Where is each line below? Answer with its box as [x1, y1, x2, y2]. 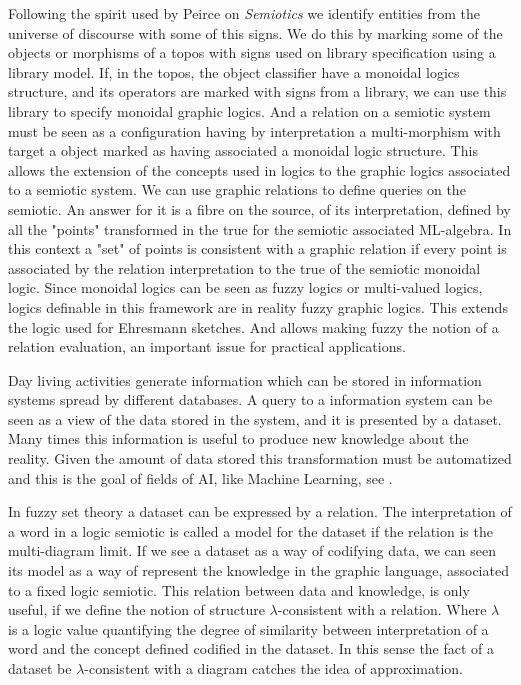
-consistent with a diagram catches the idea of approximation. [84, 658, 463, 678]
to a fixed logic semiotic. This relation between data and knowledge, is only [8, 579, 470, 600]
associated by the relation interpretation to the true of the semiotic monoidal [8, 257, 481, 278]
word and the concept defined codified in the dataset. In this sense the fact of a [8, 638, 495, 659]
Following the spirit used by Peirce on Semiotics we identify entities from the [8, 3, 481, 23]
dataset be [8, 658, 72, 678]
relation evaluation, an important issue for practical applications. [8, 336, 406, 357]
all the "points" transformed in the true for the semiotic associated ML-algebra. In [8, 218, 512, 239]
